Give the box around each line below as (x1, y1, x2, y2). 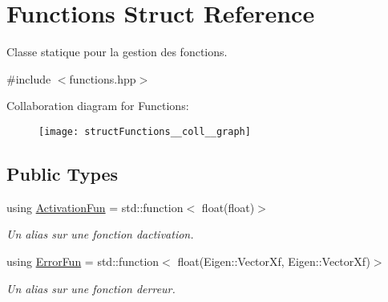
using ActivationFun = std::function (6, 198, 184, 215)
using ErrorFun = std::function (6, 252, 160, 269)
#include (6, 70, 51, 87)
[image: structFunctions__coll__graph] (38, 125, 251, 137)
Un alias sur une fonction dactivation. (6, 226, 194, 243)
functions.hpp (69, 70, 136, 87)
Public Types (6, 161, 119, 186)
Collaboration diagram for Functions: (6, 97, 189, 114)
